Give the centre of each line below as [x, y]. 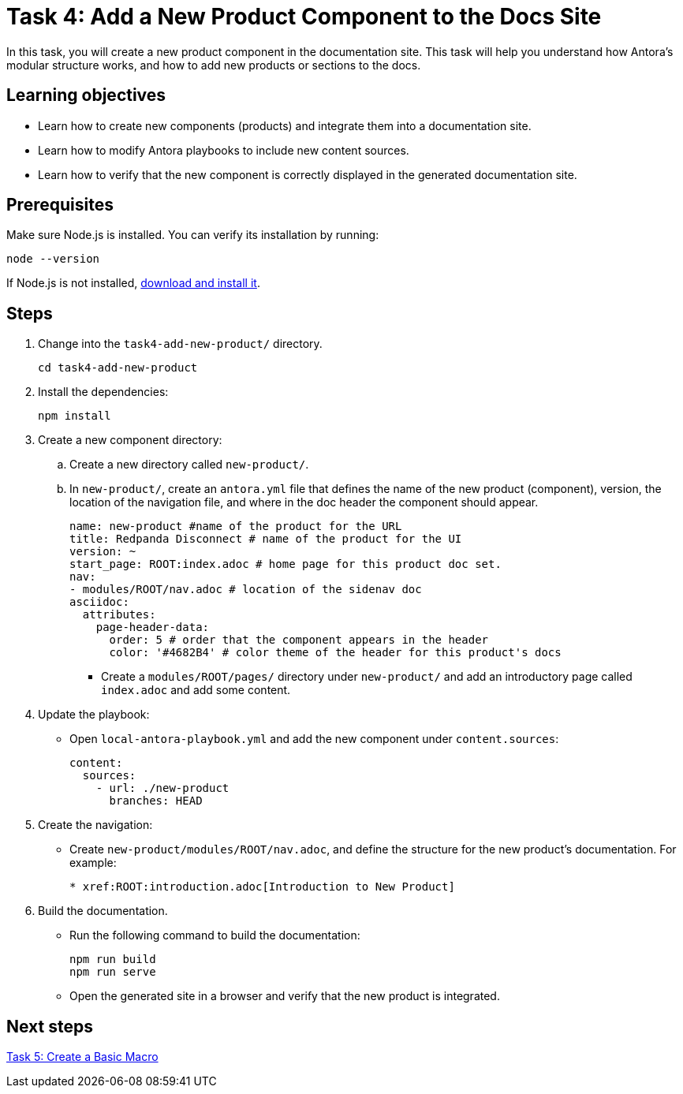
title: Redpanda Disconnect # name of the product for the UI [266, 539]
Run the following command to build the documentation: [215, 935]
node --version [53, 259]
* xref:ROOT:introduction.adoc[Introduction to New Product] [262, 887]
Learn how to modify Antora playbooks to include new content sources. [224, 150]
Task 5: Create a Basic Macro [82, 1057]
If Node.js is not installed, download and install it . [133, 283]
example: [93, 863]
